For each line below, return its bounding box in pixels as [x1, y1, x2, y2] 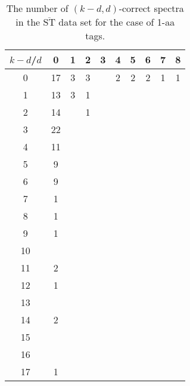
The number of [6, 1, 68, 15]
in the [15, 15, 41, 29]
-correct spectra [119, 1, 184, 15]
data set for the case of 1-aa [58, 15, 175, 29]
